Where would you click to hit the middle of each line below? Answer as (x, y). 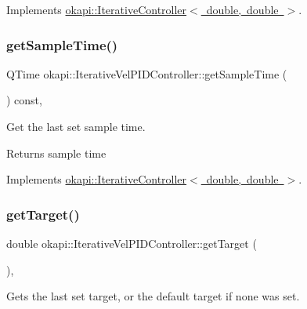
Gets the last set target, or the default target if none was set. (153, 296)
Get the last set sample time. (76, 126)
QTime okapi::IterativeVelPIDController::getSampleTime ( (147, 73)
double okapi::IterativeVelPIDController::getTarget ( (132, 243)
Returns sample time (56, 153)
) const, (24, 100)
